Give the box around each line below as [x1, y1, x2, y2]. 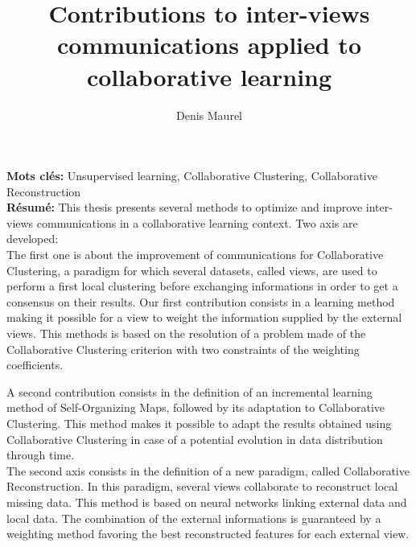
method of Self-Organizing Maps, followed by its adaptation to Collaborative [6, 399, 385, 416]
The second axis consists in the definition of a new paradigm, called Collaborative [6, 462, 410, 479]
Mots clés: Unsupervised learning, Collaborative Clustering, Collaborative [6, 167, 377, 184]
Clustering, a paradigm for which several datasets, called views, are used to [6, 261, 377, 278]
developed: [6, 230, 59, 247]
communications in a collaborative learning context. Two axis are [36, 214, 358, 231]
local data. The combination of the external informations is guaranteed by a [6, 509, 381, 526]
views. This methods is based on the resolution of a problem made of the [6, 325, 366, 342]
